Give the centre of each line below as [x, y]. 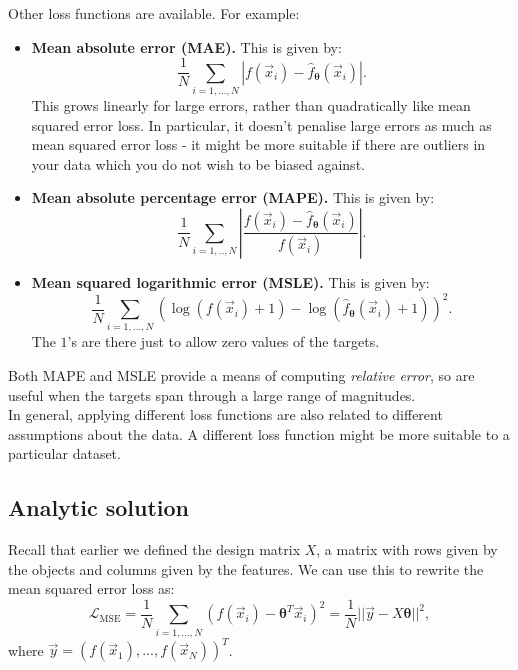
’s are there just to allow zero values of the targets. [223, 341]
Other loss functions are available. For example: [154, 13]
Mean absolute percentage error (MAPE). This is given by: [233, 197]
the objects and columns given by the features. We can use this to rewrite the [246, 568]
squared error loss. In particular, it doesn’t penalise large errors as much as [261, 124]
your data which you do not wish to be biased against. [198, 163]
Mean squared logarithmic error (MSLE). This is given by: [230, 281]
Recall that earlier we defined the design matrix [154, 549]
